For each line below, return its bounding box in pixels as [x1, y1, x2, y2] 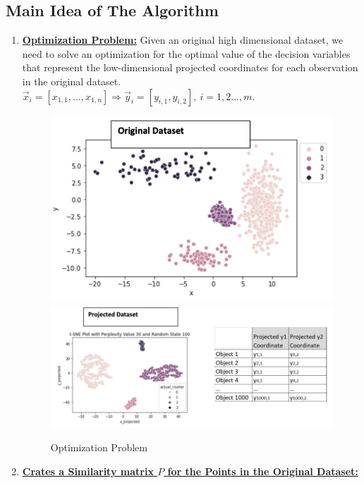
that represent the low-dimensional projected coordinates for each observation [22, 60, 358, 75]
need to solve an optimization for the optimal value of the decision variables [22, 46, 351, 61]
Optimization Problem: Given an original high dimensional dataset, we [22, 32, 344, 47]
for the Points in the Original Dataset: [167, 463, 358, 478]
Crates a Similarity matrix [22, 463, 154, 478]
